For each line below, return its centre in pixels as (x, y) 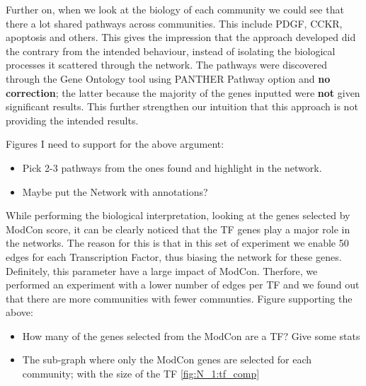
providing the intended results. (72, 120)
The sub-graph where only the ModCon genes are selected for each (167, 359)
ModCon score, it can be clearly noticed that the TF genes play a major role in (178, 229)
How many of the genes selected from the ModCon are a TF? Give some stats (191, 335)
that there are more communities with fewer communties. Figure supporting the (179, 298)
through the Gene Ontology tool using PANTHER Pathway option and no (168, 78)
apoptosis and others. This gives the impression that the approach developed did (181, 37)
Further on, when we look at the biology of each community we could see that (175, 9)
